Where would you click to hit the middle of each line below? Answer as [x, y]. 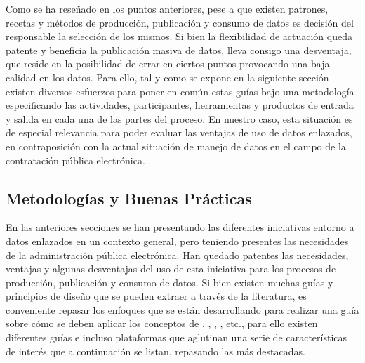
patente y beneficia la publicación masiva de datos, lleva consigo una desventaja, [179, 49]
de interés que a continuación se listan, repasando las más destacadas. [155, 351]
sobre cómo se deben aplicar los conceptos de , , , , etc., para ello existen [162, 323]
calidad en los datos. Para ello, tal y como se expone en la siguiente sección [167, 77]
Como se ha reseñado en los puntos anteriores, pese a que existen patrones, [167, 8]
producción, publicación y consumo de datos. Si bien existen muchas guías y [170, 282]
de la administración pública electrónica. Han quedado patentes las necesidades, [177, 255]
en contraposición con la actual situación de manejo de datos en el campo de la [176, 146]
